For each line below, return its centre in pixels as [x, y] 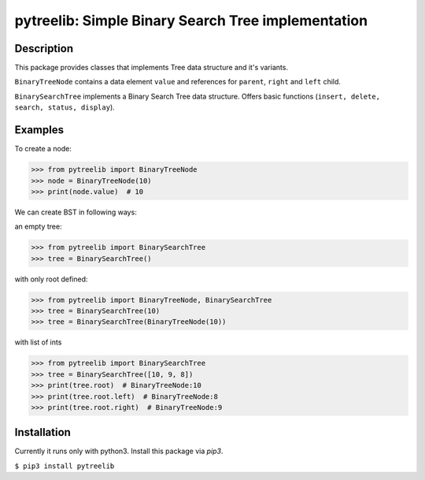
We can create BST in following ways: [76, 212]
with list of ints [38, 342]
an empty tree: [38, 227]
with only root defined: [51, 279]
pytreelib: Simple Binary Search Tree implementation [191, 20]
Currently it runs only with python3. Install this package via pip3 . [119, 451]
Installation [42, 432]
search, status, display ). [65, 107]
